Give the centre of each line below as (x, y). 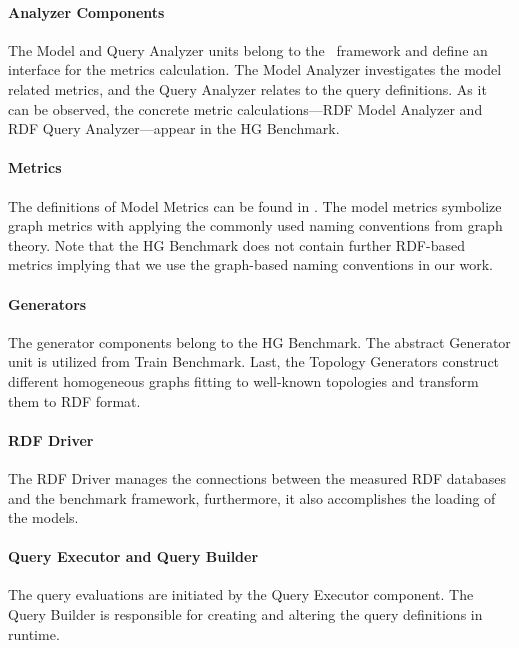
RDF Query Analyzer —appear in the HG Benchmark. (174, 128)
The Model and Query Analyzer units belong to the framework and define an (248, 49)
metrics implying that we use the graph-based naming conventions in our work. (251, 264)
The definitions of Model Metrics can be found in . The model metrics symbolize (255, 205)
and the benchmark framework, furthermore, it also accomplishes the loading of (252, 497)
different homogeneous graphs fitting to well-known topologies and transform (243, 380)
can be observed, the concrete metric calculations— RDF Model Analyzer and (245, 108)
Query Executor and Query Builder (133, 556)
